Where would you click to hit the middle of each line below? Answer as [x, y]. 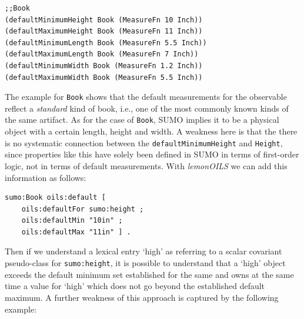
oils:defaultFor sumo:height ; [83, 209]
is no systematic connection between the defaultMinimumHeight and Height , [144, 142]
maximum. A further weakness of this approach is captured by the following [142, 297]
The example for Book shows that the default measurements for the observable [146, 97]
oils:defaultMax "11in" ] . [76, 232]
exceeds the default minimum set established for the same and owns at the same [149, 274]
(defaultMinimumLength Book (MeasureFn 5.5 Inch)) [106, 43]
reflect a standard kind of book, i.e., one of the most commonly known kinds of [147, 108]
